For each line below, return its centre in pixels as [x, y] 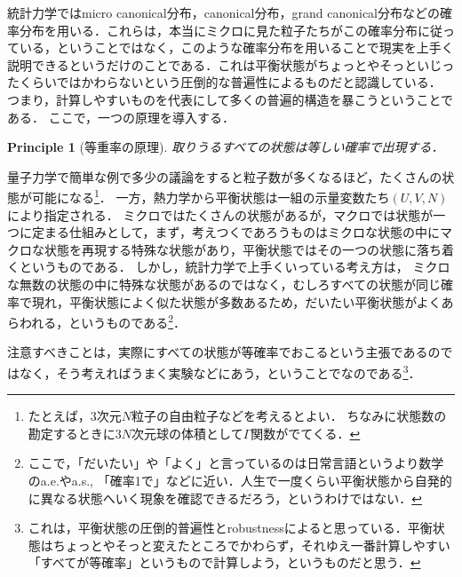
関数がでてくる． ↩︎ [306, 433]
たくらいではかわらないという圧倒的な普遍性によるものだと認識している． [224, 82]
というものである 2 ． [127, 321]
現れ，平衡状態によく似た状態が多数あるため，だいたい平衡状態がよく [236, 301]
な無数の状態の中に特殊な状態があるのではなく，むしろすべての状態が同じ [224, 284]
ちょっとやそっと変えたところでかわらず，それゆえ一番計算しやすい [251, 545]
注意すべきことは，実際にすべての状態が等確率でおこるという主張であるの [224, 352]
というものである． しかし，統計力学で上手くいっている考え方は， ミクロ [235, 267]
